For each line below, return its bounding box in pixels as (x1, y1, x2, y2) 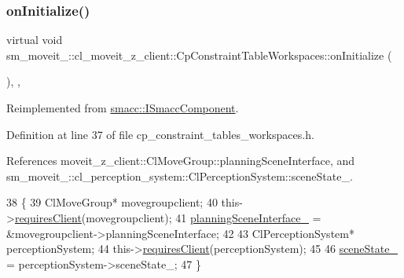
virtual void (6, 31, 63, 48)
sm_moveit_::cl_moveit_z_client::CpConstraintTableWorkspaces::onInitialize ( (6, 46, 392, 63)
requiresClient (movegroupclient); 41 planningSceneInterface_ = (14, 209, 321, 225)
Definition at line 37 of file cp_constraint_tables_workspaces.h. (6, 126, 314, 142)
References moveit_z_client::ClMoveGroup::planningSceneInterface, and (6, 152, 355, 169)
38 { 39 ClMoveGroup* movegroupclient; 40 (6, 194, 218, 210)
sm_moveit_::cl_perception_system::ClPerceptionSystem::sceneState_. (6, 167, 353, 184)
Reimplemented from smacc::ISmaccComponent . (6, 100, 239, 115)
